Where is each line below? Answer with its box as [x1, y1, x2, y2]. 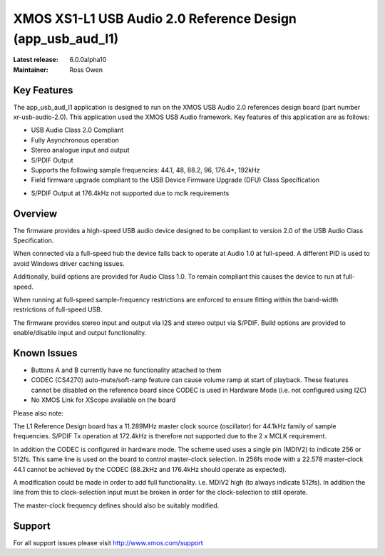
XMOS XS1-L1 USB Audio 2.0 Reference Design [13, 11, 297, 26]
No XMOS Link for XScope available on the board [31, 396, 176, 404]
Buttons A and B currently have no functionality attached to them [31, 366, 222, 374]
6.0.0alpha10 [69, 56, 107, 64]
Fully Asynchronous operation [31, 135, 119, 144]
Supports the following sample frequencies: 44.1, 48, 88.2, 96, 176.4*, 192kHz [31, 165, 260, 174]
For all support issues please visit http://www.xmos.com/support [13, 538, 203, 547]
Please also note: [13, 408, 64, 417]
